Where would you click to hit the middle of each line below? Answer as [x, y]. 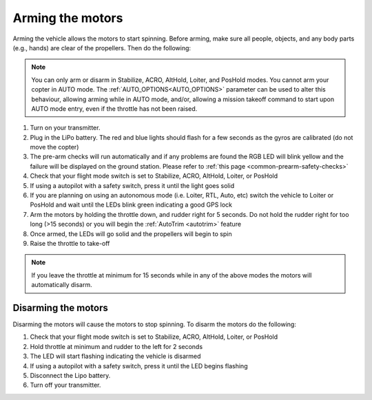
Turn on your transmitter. [65, 128]
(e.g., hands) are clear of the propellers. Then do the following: [102, 48]
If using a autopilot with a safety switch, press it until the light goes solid [132, 185]
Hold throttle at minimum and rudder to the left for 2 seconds [116, 346]
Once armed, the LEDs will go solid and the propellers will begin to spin [131, 233]
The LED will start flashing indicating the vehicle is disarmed [115, 356]
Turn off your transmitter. [65, 385]
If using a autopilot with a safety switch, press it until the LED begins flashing [139, 366]
